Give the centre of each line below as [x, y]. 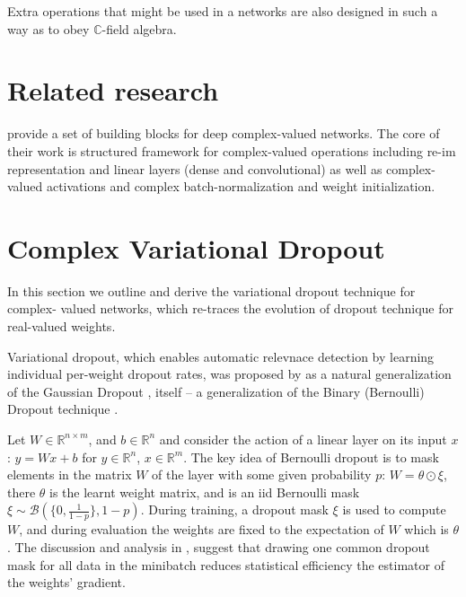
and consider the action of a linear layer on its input [303, 439]
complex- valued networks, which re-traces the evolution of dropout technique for [230, 308]
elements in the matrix [70, 474]
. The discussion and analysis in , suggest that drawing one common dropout [219, 546]
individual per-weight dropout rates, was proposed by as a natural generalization [229, 374]
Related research [113, 90]
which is [426, 529]
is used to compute [394, 509]
